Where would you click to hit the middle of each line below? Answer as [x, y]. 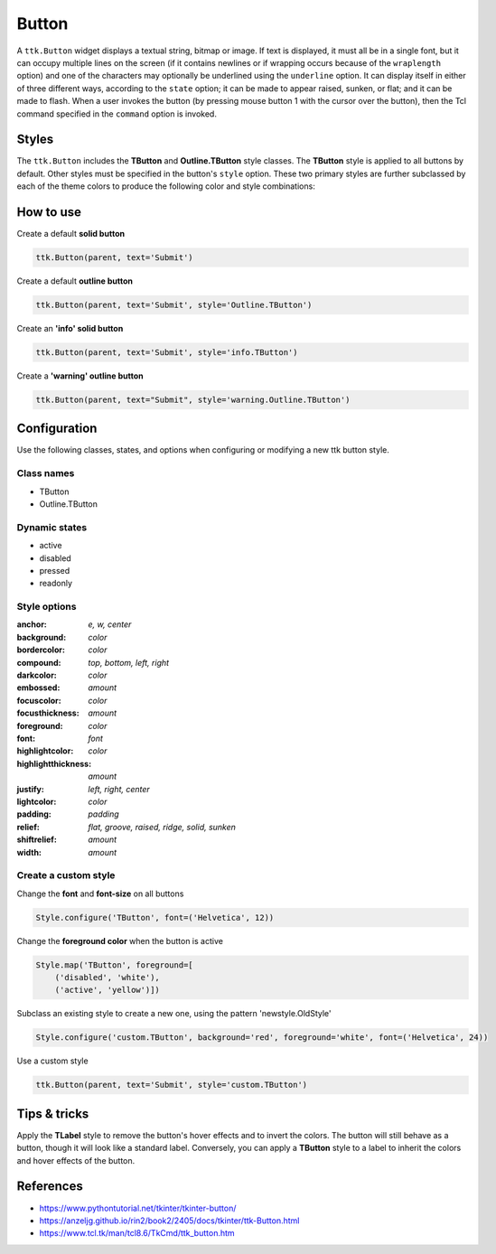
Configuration [57, 429]
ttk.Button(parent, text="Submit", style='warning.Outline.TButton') [193, 399]
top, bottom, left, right [129, 662]
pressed [55, 570]
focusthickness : [48, 713]
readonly [56, 584]
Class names [46, 473]
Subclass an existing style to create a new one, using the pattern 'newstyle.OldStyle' [174, 1014]
